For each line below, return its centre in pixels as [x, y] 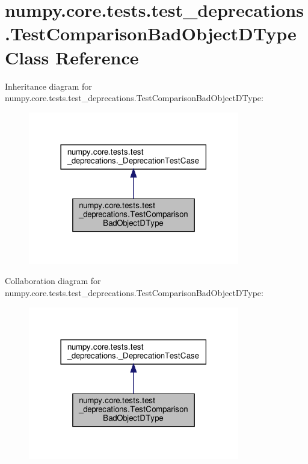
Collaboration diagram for [53, 281]
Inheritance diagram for [48, 86]
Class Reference [72, 57]
